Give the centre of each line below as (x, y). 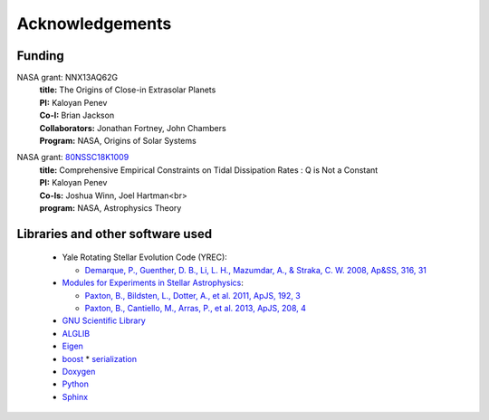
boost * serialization (100, 358)
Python (76, 384)
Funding (41, 56)
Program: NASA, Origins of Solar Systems (118, 141)
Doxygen (79, 371)
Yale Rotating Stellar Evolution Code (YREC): (145, 257)
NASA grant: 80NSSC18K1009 (73, 157)
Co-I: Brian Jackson (77, 115)
